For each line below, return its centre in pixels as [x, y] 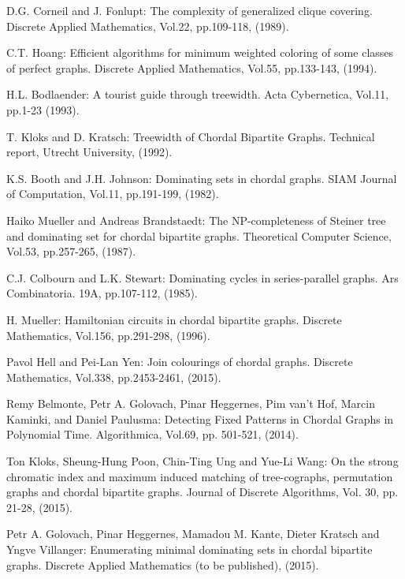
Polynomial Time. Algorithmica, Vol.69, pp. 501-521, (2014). [152, 434]
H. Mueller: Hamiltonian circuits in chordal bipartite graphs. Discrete [174, 319]
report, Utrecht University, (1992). [89, 152]
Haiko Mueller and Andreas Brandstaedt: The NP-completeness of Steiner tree [196, 220]
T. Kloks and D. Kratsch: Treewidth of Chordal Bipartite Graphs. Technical [191, 136]
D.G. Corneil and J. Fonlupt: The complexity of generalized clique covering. [189, 10]
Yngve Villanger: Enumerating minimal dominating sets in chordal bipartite [189, 549]
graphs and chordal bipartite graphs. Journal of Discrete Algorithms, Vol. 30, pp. [202, 492]
